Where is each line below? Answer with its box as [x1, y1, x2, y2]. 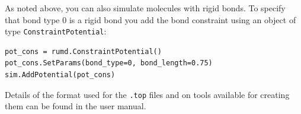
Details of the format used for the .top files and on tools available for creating [5, 88, 290, 100]
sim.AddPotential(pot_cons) [5, 71, 116, 80]
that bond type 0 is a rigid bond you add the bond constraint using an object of [5, 13, 296, 26]
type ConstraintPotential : [5, 25, 107, 37]
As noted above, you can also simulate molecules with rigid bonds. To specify [5, 2, 286, 14]
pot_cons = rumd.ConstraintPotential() [5, 47, 162, 56]
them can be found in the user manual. [5, 100, 146, 112]
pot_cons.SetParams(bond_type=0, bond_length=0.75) [5, 59, 213, 68]
